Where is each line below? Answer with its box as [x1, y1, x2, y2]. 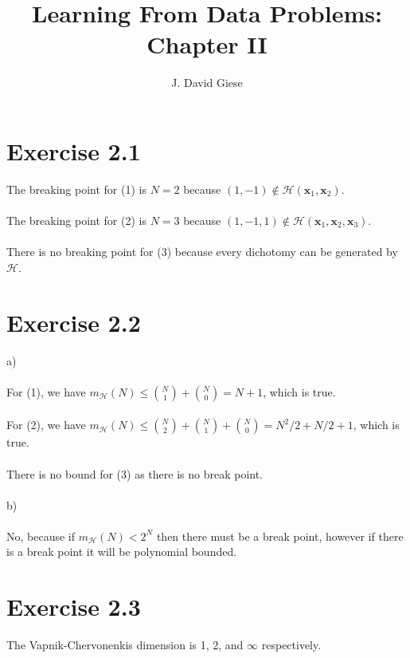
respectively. [261, 636, 322, 653]
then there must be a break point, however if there [156, 527, 404, 544]
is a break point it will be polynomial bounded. [6, 543, 237, 560]
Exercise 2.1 [6, 134, 141, 167]
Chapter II [146, 28, 267, 61]
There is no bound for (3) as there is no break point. [6, 465, 264, 482]
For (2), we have [6, 416, 86, 433]
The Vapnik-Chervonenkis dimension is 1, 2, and [6, 636, 244, 653]
